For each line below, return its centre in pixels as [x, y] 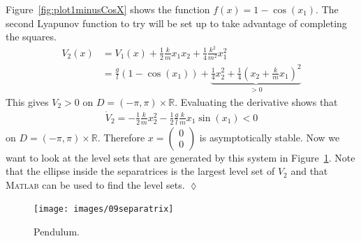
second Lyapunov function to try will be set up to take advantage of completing [176, 23]
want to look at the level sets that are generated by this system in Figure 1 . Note [180, 157]
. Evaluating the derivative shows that [256, 102]
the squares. [31, 37]
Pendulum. [57, 232]
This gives [27, 102]
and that [309, 171]
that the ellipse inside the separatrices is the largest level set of [140, 171]
